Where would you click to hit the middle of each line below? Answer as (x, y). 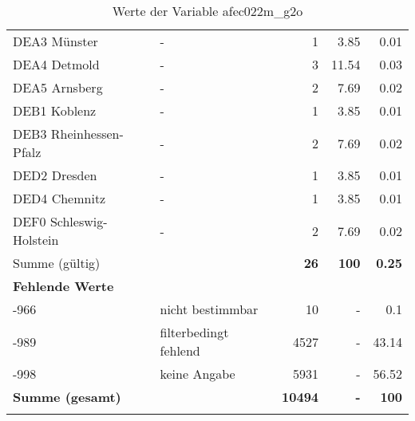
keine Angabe (198, 374)
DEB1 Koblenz (55, 110)
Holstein (36, 240)
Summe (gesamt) (67, 397)
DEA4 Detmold (56, 64)
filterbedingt (194, 332)
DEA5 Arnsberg (58, 87)
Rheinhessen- (87, 134)
